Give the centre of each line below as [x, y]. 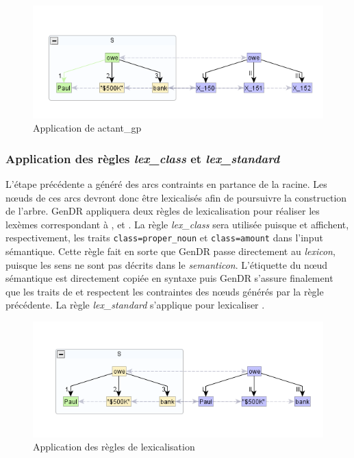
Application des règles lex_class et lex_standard [143, 158]
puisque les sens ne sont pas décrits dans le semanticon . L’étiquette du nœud [167, 264]
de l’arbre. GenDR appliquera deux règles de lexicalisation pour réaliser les [163, 211]
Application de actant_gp [87, 128]
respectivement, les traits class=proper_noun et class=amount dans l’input [164, 238]
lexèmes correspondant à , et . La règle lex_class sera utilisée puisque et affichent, [177, 224]
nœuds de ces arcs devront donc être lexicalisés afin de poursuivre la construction [176, 197]
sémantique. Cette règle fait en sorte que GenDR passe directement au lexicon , [170, 251]
